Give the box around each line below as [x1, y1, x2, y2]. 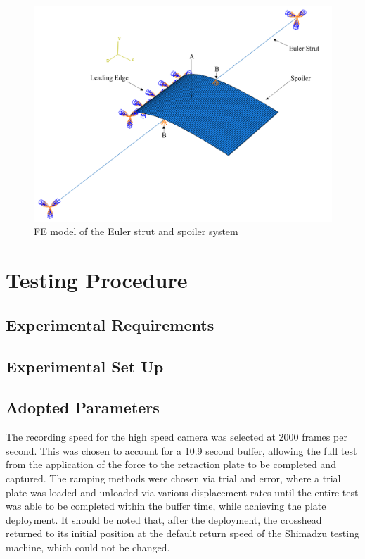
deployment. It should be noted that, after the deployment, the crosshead [6, 512, 322, 527]
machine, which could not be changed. [6, 539, 170, 554]
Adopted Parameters [6, 396, 160, 418]
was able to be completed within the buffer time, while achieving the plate [6, 498, 326, 513]
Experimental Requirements [6, 313, 214, 335]
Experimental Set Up [6, 355, 164, 377]
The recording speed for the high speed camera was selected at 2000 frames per [6, 429, 347, 444]
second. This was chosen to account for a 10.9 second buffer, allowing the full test [6, 443, 357, 458]
